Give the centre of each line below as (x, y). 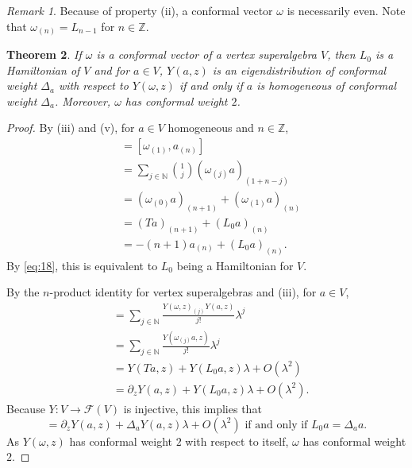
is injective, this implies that (193, 408)
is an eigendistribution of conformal (299, 70)
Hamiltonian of (43, 70)
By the (23, 292)
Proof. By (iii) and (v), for (71, 128)
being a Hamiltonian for (235, 265)
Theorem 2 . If (44, 54)
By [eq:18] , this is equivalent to (82, 265)
